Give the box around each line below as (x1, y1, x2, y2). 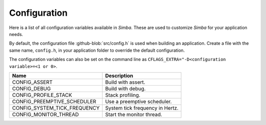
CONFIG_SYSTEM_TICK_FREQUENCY (12, 104, 100, 111)
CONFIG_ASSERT (12, 79, 53, 86)
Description (105, 72, 133, 79)
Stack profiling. (105, 92, 140, 98)
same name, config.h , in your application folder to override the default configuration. (9, 47, 185, 53)
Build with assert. (105, 79, 145, 86)
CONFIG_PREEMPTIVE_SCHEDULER (12, 98, 97, 105)
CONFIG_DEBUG (12, 85, 51, 92)
